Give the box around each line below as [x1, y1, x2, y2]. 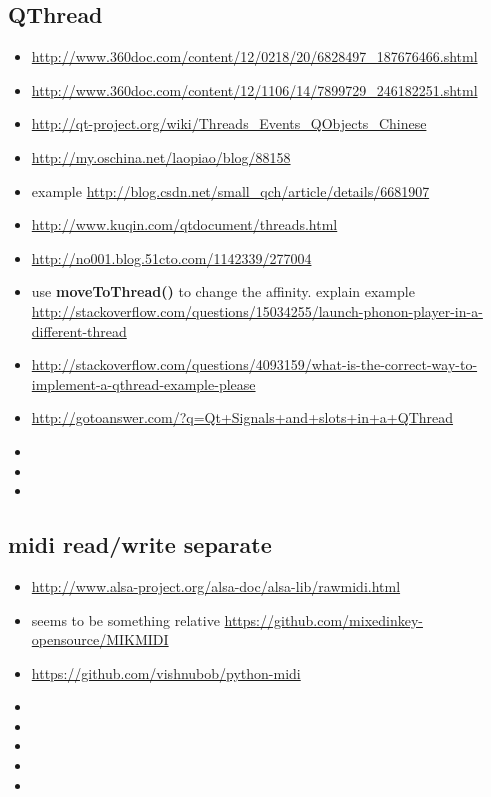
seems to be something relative [31, 609, 220, 630]
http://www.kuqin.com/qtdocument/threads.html [31, 214, 338, 235]
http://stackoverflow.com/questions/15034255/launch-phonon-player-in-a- [31, 300, 483, 321]
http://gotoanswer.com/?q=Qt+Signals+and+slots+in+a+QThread [31, 407, 454, 428]
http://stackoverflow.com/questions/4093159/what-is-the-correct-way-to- [31, 354, 478, 375]
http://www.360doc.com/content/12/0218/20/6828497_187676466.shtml [31, 46, 478, 67]
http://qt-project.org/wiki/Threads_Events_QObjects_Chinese [31, 113, 427, 134]
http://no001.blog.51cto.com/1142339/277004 [31, 247, 312, 268]
